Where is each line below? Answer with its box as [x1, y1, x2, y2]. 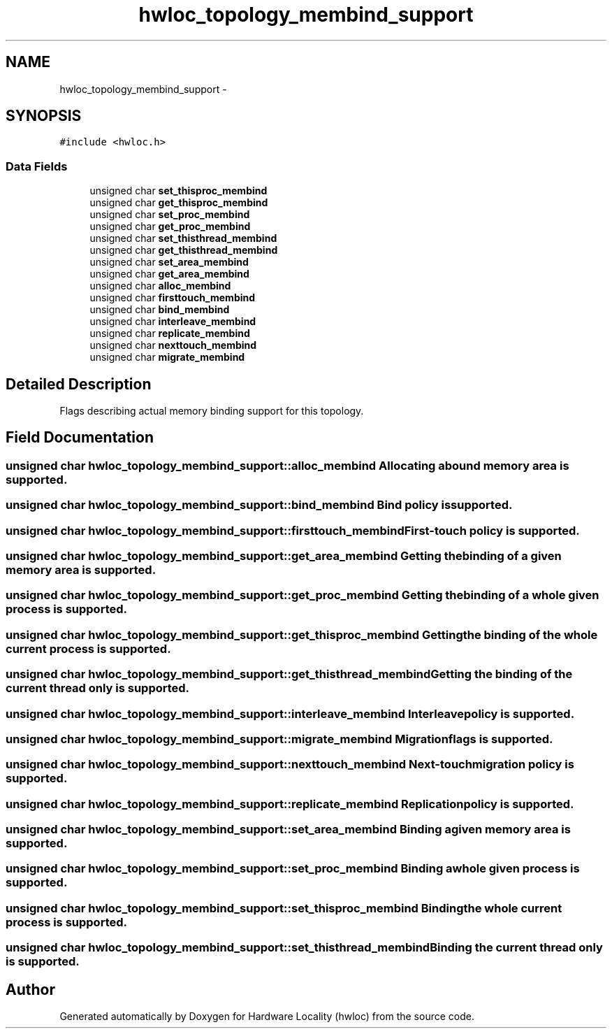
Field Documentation [6, 429, 154, 447]
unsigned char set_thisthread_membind [89, 232, 277, 245]
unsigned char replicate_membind [89, 327, 250, 340]
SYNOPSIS [6, 107, 82, 125]
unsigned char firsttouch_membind [89, 292, 256, 304]
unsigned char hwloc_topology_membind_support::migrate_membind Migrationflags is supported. [6, 731, 553, 746]
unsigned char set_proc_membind [89, 208, 250, 221]
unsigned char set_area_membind [89, 256, 249, 268]
